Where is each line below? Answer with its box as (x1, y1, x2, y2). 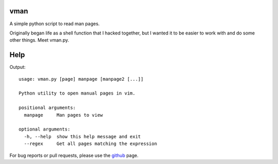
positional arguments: (19, 105, 76, 111)
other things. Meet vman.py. (9, 37, 69, 43)
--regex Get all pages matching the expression (24, 141, 157, 147)
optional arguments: (19, 126, 71, 132)
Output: (9, 64, 26, 70)
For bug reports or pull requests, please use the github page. (9, 152, 139, 158)
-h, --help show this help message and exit (24, 134, 141, 139)
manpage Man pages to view (24, 112, 103, 118)
